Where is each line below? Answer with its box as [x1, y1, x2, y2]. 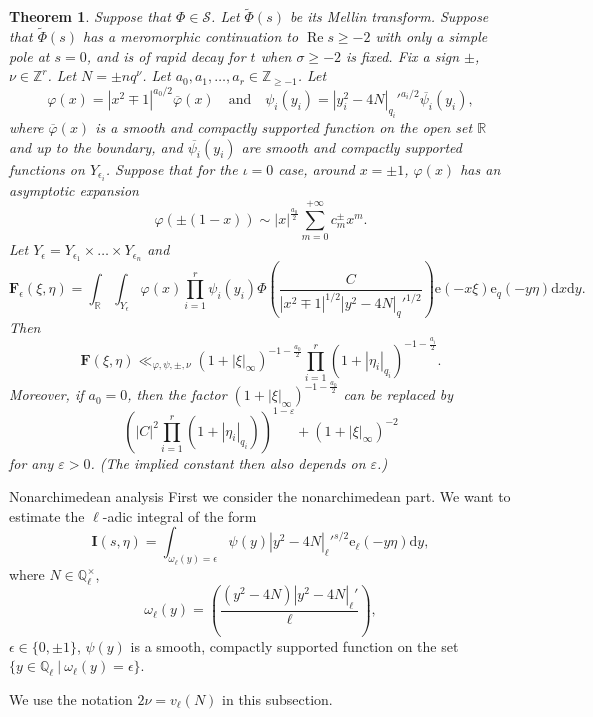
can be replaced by [343, 384, 453, 405]
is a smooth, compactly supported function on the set [130, 635, 459, 656]
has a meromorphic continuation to [83, 26, 299, 47]
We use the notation [9, 688, 133, 709]
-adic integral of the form [102, 505, 257, 526]
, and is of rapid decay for [86, 45, 246, 66]
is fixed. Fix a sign [346, 45, 460, 66]
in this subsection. [222, 688, 333, 709]
